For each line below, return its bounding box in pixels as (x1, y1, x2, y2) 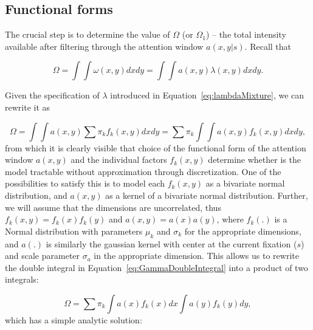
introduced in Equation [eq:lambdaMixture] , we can (110, 89, 304, 101)
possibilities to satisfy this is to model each (5, 177, 165, 190)
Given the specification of (5, 89, 100, 101)
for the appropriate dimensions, (184, 224, 301, 237)
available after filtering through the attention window (5, 40, 204, 52)
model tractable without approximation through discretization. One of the (5, 165, 281, 177)
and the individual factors (71, 153, 167, 166)
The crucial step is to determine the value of (5, 28, 170, 41)
